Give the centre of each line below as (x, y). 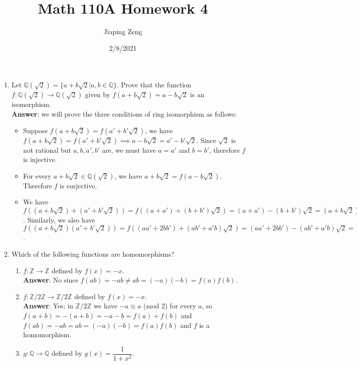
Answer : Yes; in (48, 306)
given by (98, 94)
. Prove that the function (154, 85)
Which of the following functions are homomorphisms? (93, 254)
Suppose (35, 130)
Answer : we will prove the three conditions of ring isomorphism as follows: (124, 113)
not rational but (47, 150)
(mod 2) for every (170, 306)
